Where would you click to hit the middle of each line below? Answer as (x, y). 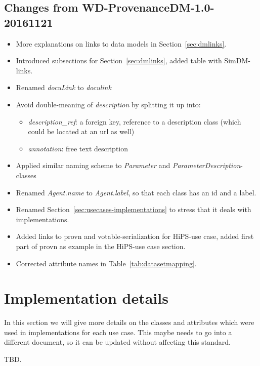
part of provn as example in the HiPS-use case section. (101, 246)
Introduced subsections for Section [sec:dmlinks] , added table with (119, 60)
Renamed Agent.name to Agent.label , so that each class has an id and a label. (136, 192)
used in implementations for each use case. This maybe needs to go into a (118, 332)
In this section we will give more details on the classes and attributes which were (129, 322)
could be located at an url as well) (81, 131)
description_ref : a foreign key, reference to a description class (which (135, 121)
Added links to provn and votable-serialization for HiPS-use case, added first (135, 236)
